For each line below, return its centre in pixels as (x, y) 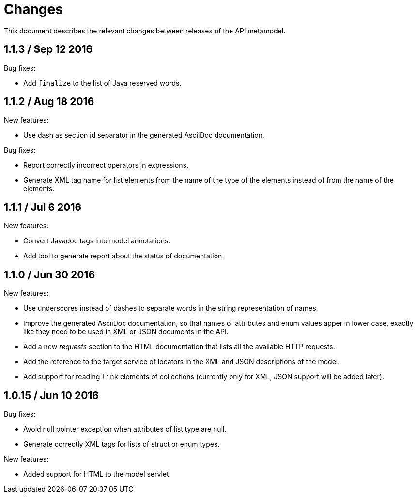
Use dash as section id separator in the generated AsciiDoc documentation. (144, 135)
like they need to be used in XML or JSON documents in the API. (126, 332)
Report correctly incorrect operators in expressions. (106, 165)
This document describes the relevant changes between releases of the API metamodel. (145, 31)
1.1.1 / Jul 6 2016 (43, 207)
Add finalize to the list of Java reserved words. (102, 83)
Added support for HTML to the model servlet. (97, 474)
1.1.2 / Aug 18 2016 (49, 102)
